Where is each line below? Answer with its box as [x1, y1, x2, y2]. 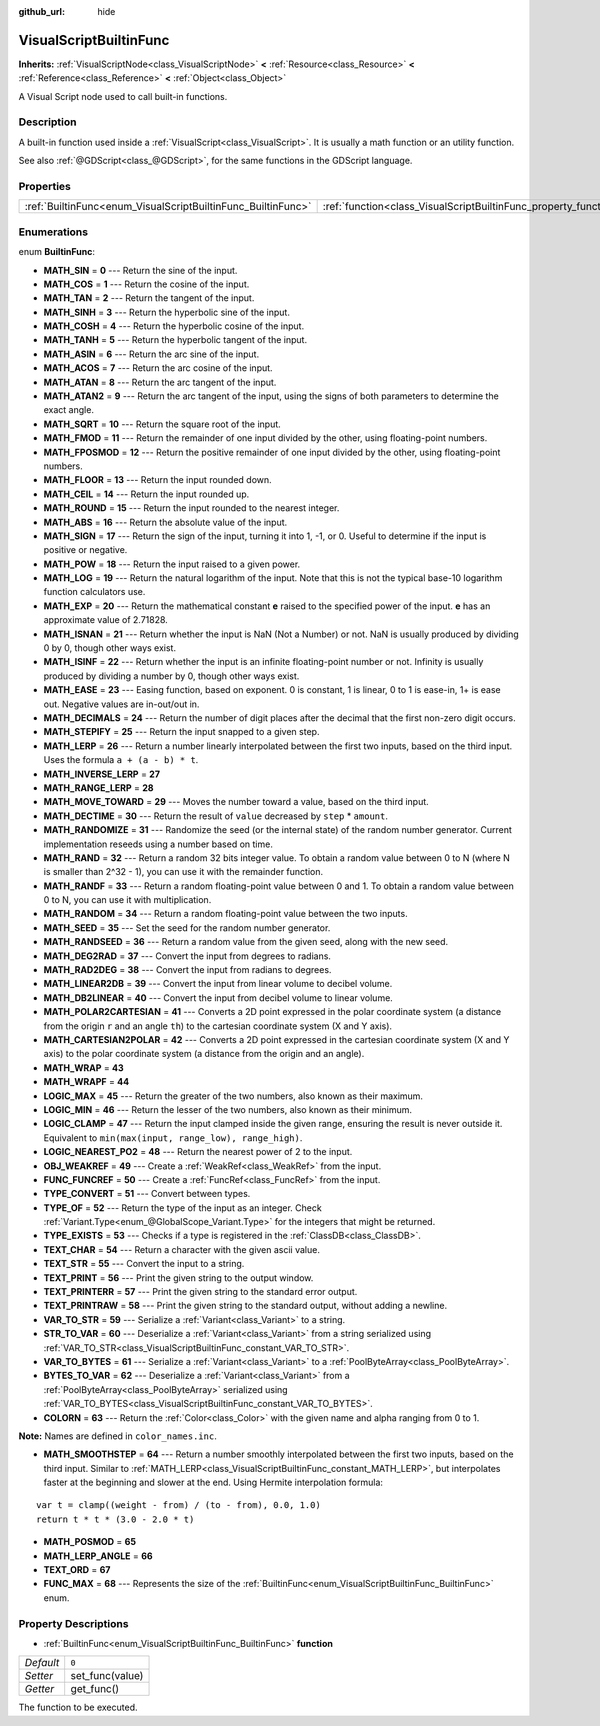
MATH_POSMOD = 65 [43, 1536, 137, 1548]
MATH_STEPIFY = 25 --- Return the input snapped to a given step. [43, 726, 320, 738]
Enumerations [18, 225, 89, 239]
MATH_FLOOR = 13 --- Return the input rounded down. [43, 474, 272, 486]
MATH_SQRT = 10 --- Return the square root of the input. [43, 418, 282, 430]
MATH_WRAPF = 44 [43, 1076, 130, 1088]
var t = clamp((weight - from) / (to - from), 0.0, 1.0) [36, 1500, 322, 1511]
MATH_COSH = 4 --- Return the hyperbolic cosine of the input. [43, 320, 305, 332]
